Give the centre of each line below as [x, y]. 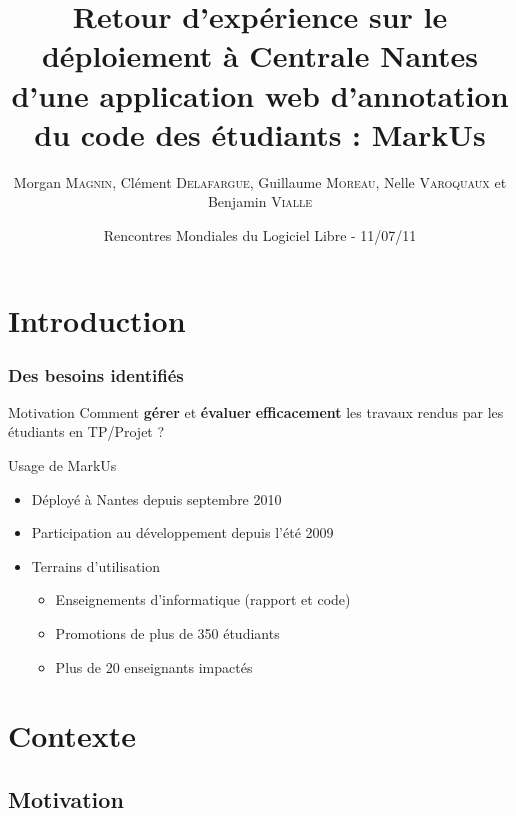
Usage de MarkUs [62, 465]
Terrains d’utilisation [96, 565]
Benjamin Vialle [260, 201]
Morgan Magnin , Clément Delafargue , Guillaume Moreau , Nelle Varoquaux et [260, 181]
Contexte [72, 735]
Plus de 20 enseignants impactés [154, 666]
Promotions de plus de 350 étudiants [167, 633]
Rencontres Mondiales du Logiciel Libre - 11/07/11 [260, 234]
